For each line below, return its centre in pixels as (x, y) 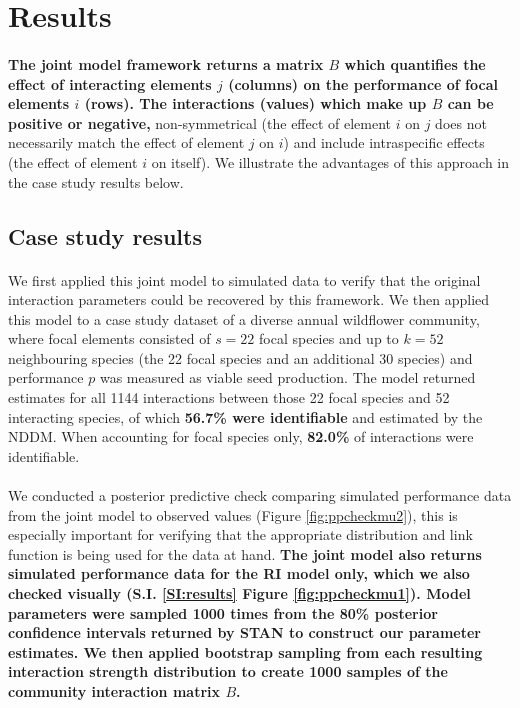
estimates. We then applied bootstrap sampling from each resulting (245, 651)
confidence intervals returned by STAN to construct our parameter (244, 632)
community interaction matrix (114, 690)
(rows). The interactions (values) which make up (255, 103)
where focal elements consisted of (109, 338)
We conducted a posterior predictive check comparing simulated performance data (260, 495)
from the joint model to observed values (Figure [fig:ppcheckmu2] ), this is (233, 514)
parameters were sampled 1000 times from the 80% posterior (223, 612)
